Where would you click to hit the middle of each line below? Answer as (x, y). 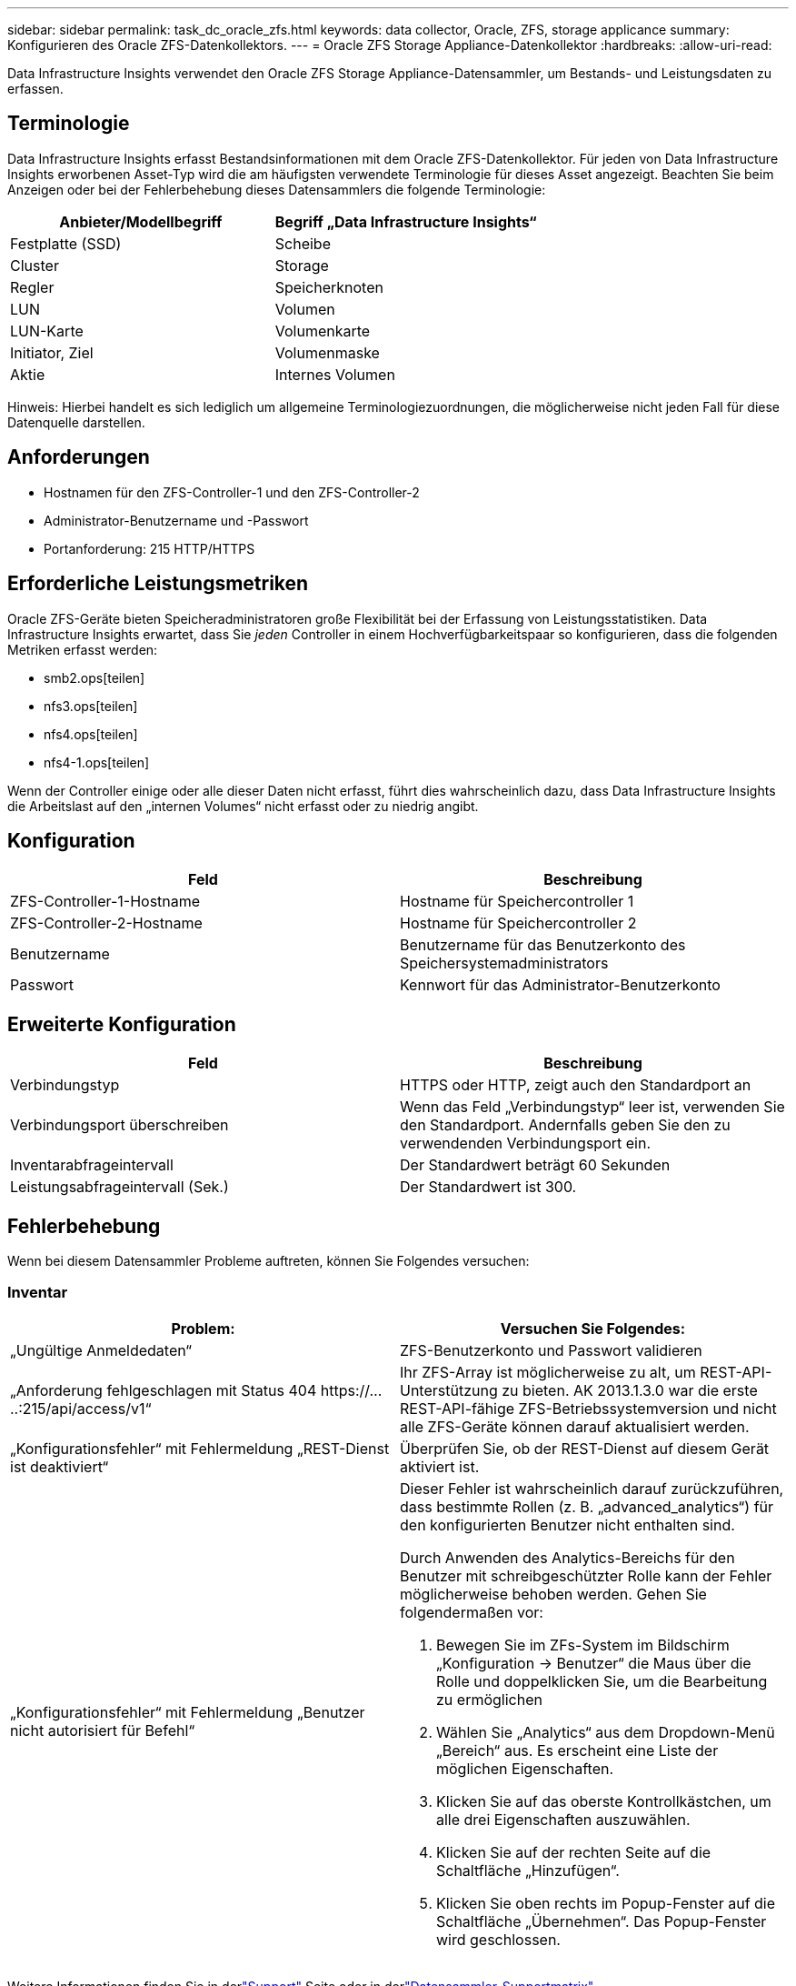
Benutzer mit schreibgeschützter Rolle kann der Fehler (586, 1575)
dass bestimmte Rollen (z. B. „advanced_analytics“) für (587, 1506)
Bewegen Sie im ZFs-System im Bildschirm (583, 1645)
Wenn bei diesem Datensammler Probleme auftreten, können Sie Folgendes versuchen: (269, 1261)
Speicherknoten (329, 287)
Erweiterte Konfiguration (122, 1024)
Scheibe (303, 243)
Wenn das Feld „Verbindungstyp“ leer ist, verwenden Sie (592, 1107)
